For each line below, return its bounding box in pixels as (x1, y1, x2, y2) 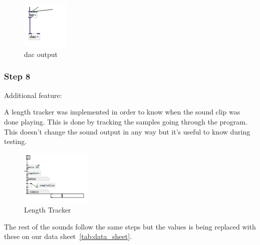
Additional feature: (4, 89, 62, 100)
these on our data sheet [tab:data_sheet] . (4, 231, 132, 241)
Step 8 (4, 70, 31, 82)
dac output (24, 48, 58, 59)
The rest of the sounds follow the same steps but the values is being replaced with (4, 221, 256, 231)
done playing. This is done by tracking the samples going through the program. (4, 116, 247, 126)
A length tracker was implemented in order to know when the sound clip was (4, 106, 240, 117)
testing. (4, 136, 27, 146)
